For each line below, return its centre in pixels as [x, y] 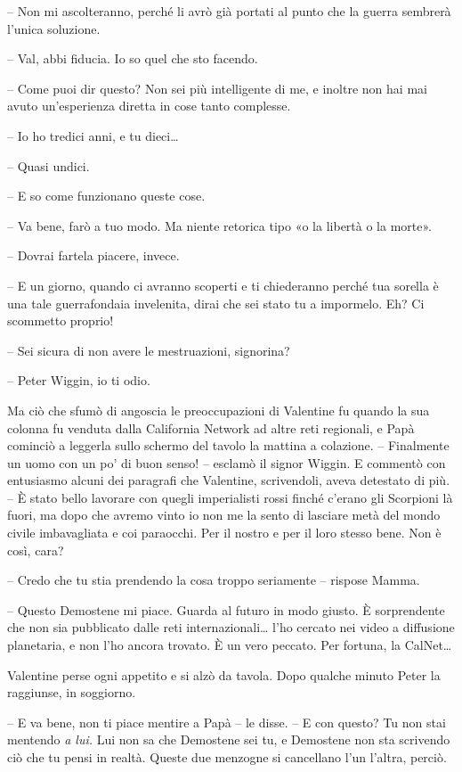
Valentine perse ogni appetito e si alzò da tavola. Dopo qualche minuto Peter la [224, 674]
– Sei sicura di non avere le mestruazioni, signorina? [149, 350]
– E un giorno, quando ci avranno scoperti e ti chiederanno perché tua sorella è [223, 285]
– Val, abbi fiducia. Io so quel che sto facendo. [133, 58]
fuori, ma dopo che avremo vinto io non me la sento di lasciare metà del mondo [224, 515]
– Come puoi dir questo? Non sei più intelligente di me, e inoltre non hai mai [217, 88]
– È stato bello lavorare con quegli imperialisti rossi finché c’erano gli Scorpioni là [230, 497]
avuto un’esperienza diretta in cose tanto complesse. [149, 106]
